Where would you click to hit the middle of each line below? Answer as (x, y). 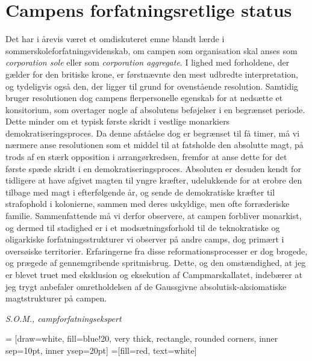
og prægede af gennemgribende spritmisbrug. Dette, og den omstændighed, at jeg (156, 263)
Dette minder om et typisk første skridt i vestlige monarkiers (118, 121)
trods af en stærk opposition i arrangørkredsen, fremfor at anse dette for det (146, 157)
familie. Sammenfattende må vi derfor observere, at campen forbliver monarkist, (154, 216)
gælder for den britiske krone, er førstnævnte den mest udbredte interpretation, (152, 74)
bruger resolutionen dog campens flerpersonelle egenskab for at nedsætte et (144, 98)
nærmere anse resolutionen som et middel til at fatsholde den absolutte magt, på (154, 145)
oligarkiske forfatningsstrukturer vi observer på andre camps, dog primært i (145, 239)
